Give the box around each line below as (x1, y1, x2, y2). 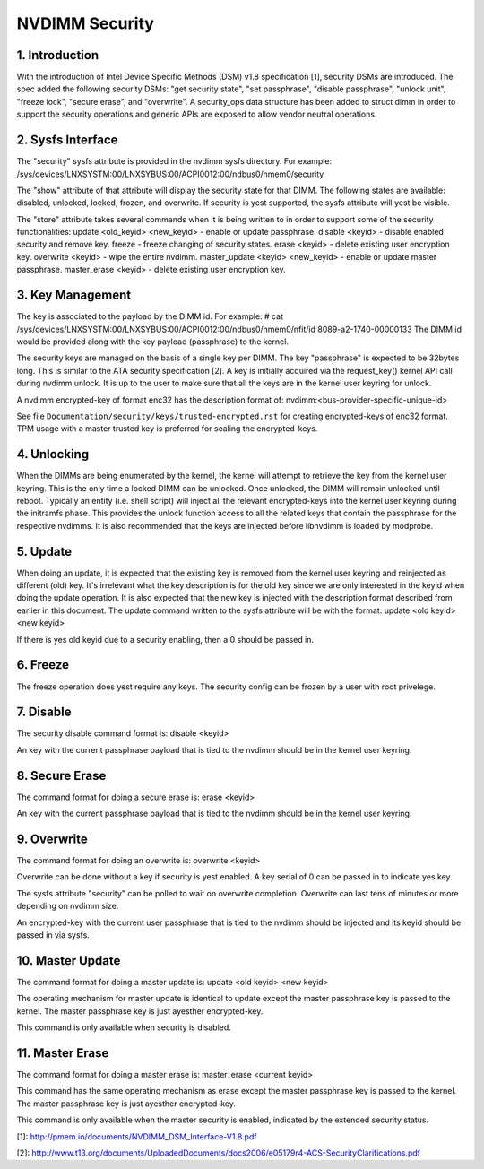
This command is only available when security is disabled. (16, 1022, 232, 1033)
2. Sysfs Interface (16, 133, 118, 148)
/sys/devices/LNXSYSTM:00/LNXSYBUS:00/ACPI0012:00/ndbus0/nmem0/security (16, 169, 324, 179)
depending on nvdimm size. (16, 901, 119, 912)
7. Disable (16, 705, 72, 720)
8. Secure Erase (16, 767, 107, 784)
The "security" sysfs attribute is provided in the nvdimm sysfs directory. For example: (16, 156, 333, 167)
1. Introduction (16, 48, 99, 63)
